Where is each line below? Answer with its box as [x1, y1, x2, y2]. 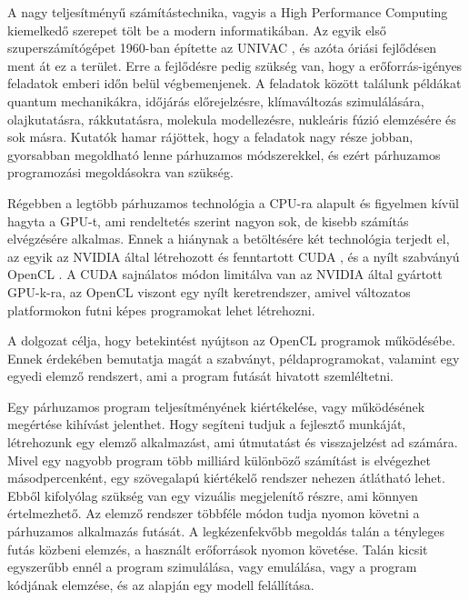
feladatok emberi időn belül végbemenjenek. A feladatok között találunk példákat [7, 74, 462, 93]
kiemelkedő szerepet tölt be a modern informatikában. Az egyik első [7, 20, 386, 39]
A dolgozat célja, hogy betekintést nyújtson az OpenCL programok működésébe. [7, 331, 455, 350]
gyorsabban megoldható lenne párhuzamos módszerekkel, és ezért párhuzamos [7, 145, 441, 164]
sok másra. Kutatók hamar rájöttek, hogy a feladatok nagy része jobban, [7, 127, 414, 146]
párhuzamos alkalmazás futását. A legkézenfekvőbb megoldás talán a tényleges [7, 522, 445, 541]
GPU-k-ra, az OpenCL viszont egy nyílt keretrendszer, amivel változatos [7, 282, 411, 301]
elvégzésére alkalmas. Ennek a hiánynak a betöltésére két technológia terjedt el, [7, 229, 450, 248]
